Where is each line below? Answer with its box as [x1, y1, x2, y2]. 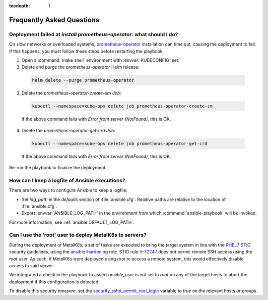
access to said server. [9, 263, 54, 269]
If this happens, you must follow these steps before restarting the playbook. [9, 48, 164, 54]
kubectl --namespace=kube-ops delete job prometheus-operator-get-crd [32, 141, 208, 146]
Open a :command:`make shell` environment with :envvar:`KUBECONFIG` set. [21, 57, 180, 63]
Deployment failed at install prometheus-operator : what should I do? [9, 31, 178, 38]
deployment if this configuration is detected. [9, 279, 100, 285]
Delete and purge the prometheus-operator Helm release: [21, 64, 140, 70]
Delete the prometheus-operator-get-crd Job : [21, 127, 116, 133]
